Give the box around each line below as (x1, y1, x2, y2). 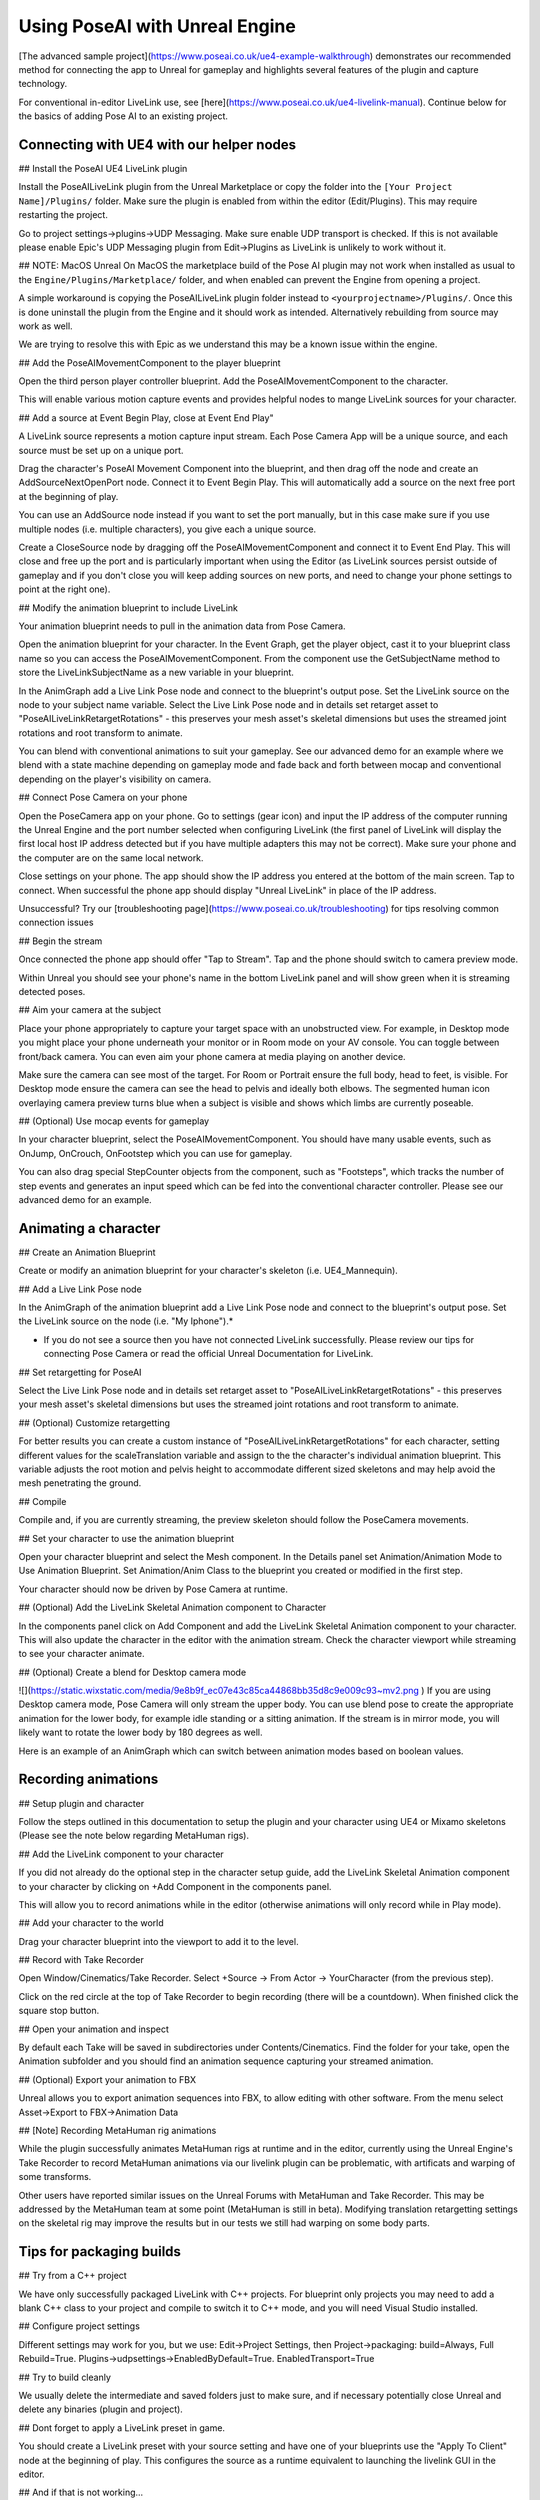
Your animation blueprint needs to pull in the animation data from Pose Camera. (18, 620, 346, 632)
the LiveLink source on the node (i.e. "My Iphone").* (18, 1315, 234, 1327)
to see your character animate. (18, 1648, 145, 1660)
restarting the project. (18, 209, 109, 221)
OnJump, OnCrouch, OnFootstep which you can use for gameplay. (18, 1147, 293, 1159)
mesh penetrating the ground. (18, 1477, 142, 1489)
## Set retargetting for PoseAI (18, 1366, 142, 1378)
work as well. (18, 320, 74, 332)
